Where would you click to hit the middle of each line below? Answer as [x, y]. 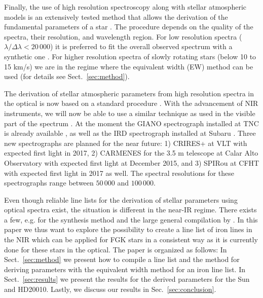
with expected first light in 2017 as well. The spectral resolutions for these [119, 173]
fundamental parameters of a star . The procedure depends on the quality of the [129, 27]
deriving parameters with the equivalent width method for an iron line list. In [125, 269]
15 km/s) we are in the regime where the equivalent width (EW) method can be [129, 66]
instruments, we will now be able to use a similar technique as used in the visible [130, 113]
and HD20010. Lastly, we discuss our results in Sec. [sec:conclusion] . [110, 289]
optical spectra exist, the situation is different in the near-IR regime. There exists [130, 210]
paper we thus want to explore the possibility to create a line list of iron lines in [128, 229]
